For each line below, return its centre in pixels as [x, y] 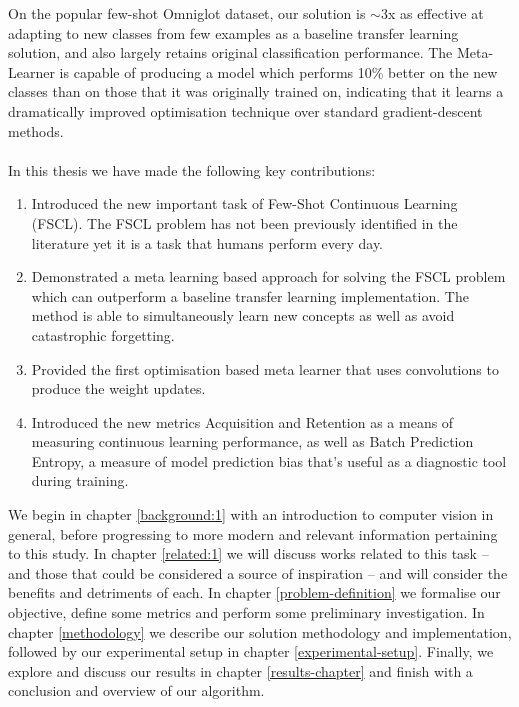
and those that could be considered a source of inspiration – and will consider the [258, 572]
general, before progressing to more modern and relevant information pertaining [253, 533]
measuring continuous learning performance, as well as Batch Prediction [252, 441]
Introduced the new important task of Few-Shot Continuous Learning [244, 203]
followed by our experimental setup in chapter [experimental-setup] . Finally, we [251, 651]
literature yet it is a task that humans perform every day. [207, 242]
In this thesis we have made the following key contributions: [192, 169]
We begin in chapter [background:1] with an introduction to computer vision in [251, 514]
